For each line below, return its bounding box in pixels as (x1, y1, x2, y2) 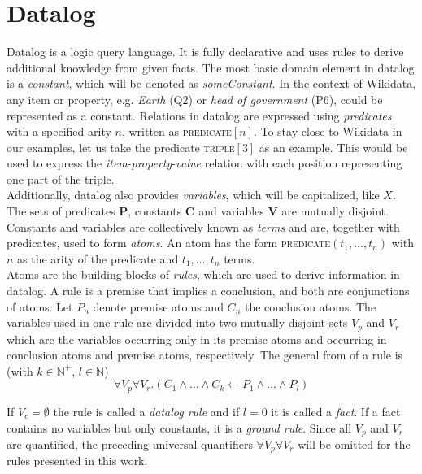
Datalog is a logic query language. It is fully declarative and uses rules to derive (7, 43, 404, 60)
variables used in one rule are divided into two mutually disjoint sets (7, 314, 348, 331)
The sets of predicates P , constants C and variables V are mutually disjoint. (7, 202, 389, 220)
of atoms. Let (7, 298, 73, 315)
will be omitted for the (298, 435, 411, 452)
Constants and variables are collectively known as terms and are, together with (7, 218, 400, 235)
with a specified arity (7, 123, 111, 140)
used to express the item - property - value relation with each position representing (7, 154, 402, 172)
